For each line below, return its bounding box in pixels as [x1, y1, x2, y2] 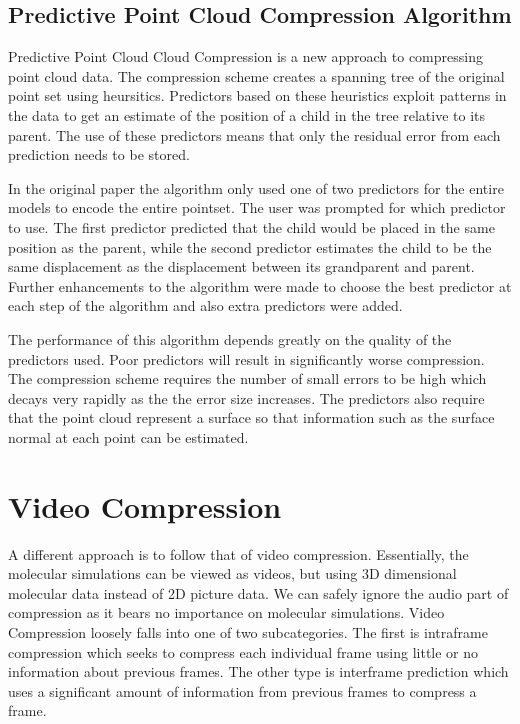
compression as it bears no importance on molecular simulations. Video [8, 602, 445, 623]
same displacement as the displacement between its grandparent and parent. [8, 256, 475, 277]
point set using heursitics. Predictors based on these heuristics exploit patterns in [8, 85, 507, 106]
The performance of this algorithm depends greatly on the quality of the [8, 328, 452, 349]
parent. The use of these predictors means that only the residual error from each [8, 124, 501, 145]
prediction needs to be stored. [8, 144, 190, 165]
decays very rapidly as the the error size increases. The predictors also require [8, 387, 485, 408]
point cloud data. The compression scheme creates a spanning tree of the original [8, 65, 505, 86]
